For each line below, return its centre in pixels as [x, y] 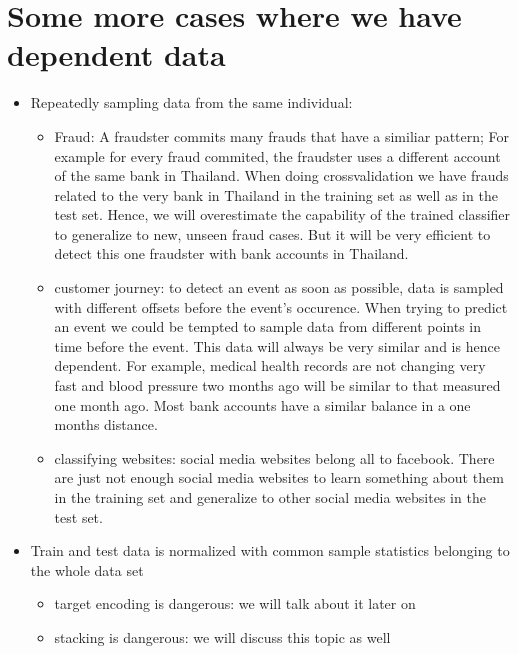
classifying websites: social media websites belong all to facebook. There [274, 457]
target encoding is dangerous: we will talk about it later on [235, 603]
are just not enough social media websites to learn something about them [279, 477]
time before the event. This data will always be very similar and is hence [277, 345]
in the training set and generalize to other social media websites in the [270, 497]
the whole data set [87, 569]
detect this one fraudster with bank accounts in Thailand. [231, 253]
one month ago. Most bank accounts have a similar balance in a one [262, 404]
